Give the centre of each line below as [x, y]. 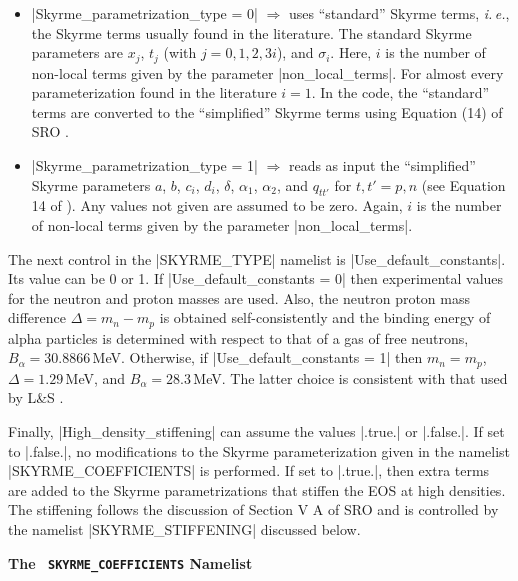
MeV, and [95, 377]
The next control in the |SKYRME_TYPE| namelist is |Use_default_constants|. [257, 258]
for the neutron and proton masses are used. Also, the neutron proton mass [239, 297]
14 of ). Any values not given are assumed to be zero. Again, [217, 205]
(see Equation [463, 184]
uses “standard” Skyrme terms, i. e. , [399, 13]
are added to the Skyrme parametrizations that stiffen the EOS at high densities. [257, 489]
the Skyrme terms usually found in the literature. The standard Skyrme [251, 32]
